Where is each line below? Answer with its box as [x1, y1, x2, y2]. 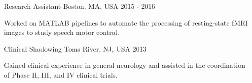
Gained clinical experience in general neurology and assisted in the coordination [4, 60, 245, 70]
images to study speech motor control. [4, 27, 119, 37]
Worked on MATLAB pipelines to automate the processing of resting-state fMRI [4, 17, 248, 28]
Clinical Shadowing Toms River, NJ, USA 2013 [4, 43, 146, 54]
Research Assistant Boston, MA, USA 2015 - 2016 [4, 1, 155, 11]
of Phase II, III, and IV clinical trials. [4, 69, 118, 80]
